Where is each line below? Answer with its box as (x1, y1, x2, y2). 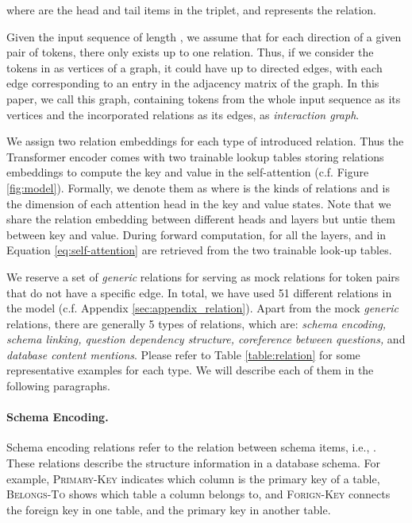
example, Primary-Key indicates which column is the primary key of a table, (6, 470, 380, 486)
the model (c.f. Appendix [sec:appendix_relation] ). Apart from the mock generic (6, 300, 399, 316)
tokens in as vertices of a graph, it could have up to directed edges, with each (6, 59, 383, 76)
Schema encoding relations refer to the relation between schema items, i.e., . (6, 439, 376, 455)
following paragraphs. (6, 378, 110, 394)
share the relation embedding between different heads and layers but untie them (6, 211, 395, 227)
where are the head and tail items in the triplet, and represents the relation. (6, 2, 376, 17)
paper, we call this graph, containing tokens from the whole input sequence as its (6, 90, 401, 107)
